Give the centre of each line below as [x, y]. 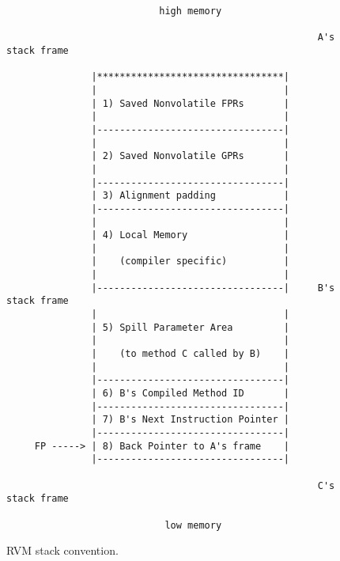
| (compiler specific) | [190, 262]
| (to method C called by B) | [190, 354]
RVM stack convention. [62, 550]
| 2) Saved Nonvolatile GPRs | [190, 156]
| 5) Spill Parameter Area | [190, 327]
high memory [191, 11]
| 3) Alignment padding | [190, 196]
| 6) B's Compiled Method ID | [190, 394]
